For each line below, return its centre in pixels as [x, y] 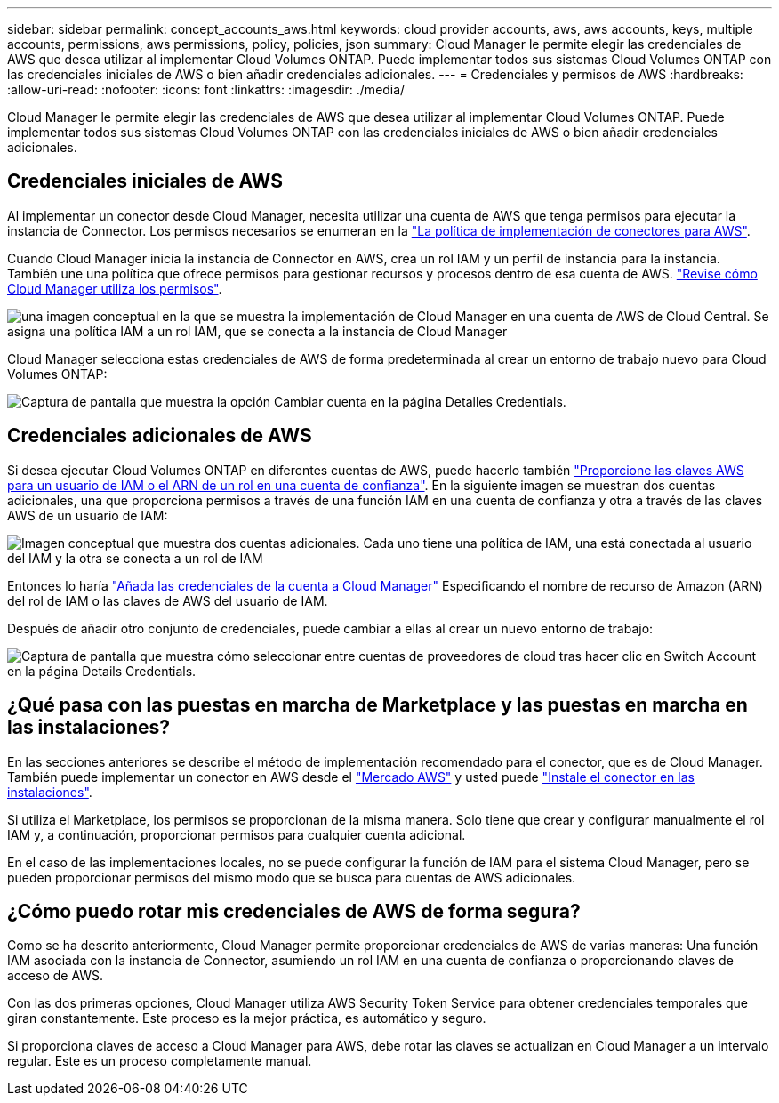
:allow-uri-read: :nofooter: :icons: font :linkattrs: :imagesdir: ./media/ [206, 89]
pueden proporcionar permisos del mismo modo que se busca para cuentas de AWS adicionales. [292, 877]
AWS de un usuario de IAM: [88, 515]
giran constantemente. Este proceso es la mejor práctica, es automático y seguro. [247, 1018]
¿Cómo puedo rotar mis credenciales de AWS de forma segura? [294, 911]
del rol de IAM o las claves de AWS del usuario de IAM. [168, 600]
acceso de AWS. [56, 976]
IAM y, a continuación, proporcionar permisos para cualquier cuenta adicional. [237, 834]
